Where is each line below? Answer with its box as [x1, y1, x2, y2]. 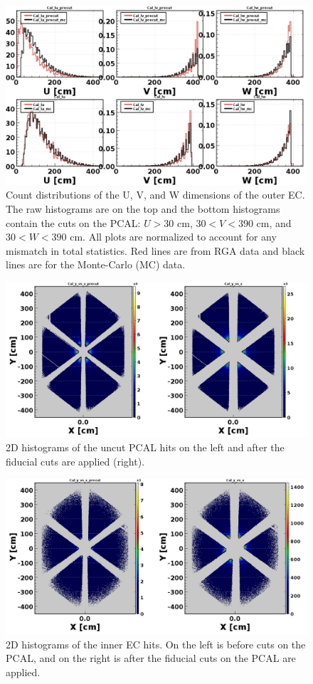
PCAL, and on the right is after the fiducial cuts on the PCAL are [6, 651, 296, 665]
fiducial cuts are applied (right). [6, 453, 145, 468]
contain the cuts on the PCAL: [6, 215, 141, 230]
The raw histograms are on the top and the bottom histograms [6, 201, 280, 216]
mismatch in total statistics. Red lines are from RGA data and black [6, 243, 305, 258]
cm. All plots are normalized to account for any [70, 229, 277, 244]
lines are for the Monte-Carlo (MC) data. [6, 257, 186, 272]
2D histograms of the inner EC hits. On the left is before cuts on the [6, 636, 306, 651]
